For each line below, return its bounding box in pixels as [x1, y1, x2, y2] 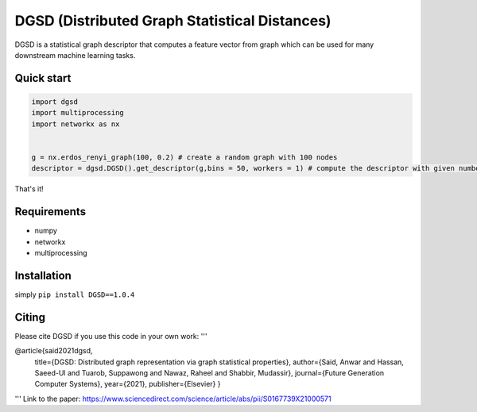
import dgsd [31, 97, 79, 106]
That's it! [14, 184, 44, 194]
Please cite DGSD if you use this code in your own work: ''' [14, 331, 207, 341]
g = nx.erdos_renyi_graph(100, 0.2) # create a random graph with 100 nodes [31, 152, 338, 162]
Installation [14, 268, 72, 282]
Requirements [14, 205, 87, 218]
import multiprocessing [31, 108, 125, 117]
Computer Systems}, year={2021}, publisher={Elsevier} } [34, 379, 221, 389]
